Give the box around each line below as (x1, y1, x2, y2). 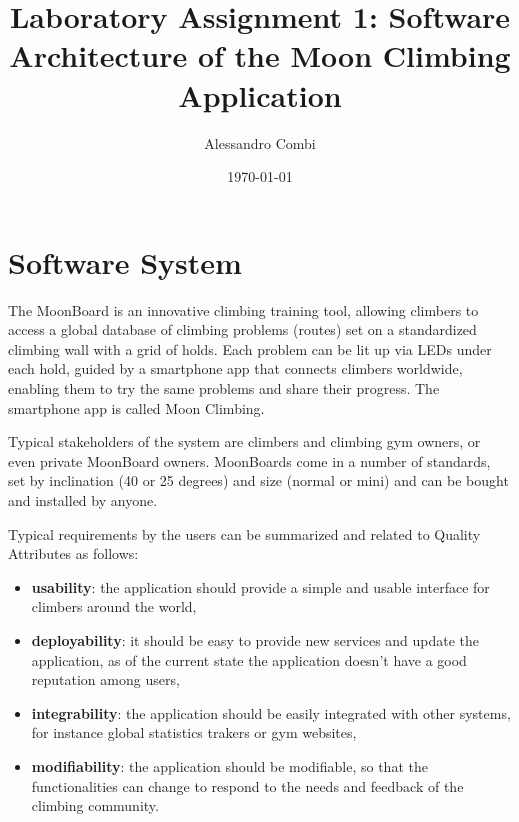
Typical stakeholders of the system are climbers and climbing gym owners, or (8, 431, 481, 452)
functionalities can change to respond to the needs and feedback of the (31, 775, 464, 796)
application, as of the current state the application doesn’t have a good (31, 649, 467, 670)
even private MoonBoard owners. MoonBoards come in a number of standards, (8, 450, 491, 471)
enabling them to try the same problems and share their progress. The (8, 378, 440, 398)
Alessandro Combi (204, 132, 316, 153)
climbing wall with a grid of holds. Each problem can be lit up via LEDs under (8, 338, 492, 359)
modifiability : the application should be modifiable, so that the (31, 755, 428, 776)
